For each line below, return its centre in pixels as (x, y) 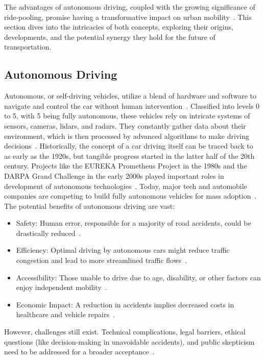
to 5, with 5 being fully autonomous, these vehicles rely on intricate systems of (127, 116)
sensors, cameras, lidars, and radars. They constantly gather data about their (125, 125)
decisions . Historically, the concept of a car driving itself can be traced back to (129, 146)
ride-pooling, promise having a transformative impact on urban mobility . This (128, 17)
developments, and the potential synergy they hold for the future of (110, 37)
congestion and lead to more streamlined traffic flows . (102, 260)
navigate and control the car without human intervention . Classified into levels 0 (132, 105)
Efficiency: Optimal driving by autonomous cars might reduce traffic (123, 250)
